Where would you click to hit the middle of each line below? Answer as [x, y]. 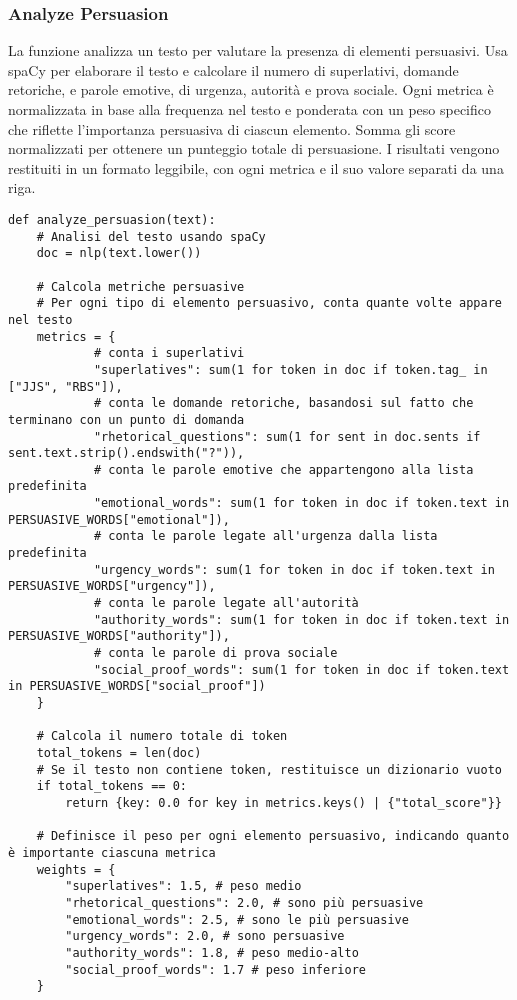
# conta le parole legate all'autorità [226, 603]
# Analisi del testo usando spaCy [151, 236]
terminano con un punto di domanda [126, 419]
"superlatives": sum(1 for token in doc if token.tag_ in [290, 369]
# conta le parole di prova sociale [215, 653]
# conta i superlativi [169, 353]
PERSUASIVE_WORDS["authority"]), [119, 636]
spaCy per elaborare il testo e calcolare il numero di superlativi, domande [233, 69]
